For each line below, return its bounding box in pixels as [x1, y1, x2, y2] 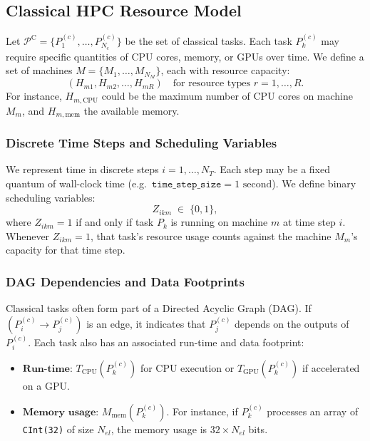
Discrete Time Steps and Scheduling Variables [6, 134, 277, 152]
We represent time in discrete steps [6, 162, 159, 177]
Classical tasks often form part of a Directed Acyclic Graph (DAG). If [6, 301, 312, 316]
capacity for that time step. [6, 242, 125, 257]
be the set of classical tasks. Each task [125, 33, 292, 48]
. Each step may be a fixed [213, 162, 330, 177]
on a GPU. [22, 378, 70, 393]
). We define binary [272, 176, 356, 191]
